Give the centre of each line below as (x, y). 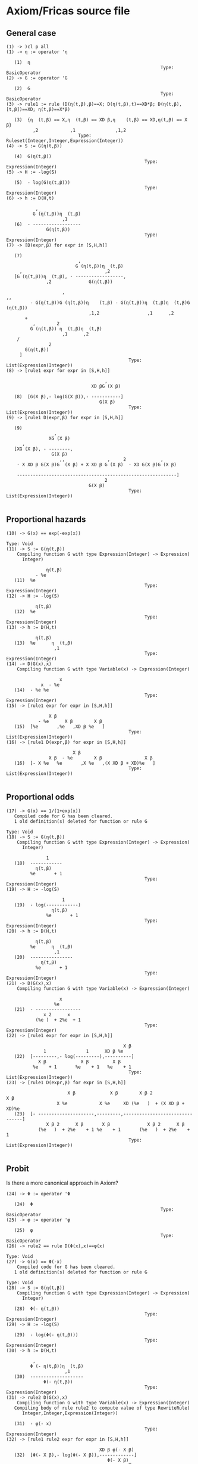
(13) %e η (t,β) (43, 643)
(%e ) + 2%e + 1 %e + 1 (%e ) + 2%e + (114, 1130)
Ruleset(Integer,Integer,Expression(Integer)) (65, 141)
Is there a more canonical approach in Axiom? (62, 1183)
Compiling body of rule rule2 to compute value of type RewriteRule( (102, 1408)
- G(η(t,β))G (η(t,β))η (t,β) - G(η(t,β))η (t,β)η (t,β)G (110, 303)
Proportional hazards (46, 520)
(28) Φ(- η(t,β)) (37, 1309)
